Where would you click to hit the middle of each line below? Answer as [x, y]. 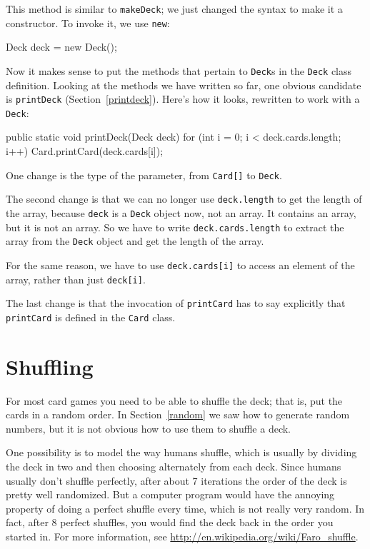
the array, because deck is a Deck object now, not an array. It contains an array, [181, 212]
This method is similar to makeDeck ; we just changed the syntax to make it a [174, 9]
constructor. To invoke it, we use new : [88, 22]
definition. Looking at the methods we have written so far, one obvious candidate [184, 85]
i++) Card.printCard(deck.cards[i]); [85, 151]
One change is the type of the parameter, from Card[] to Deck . [144, 175]
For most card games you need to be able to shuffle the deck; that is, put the [174, 400]
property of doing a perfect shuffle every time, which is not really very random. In [185, 508]
